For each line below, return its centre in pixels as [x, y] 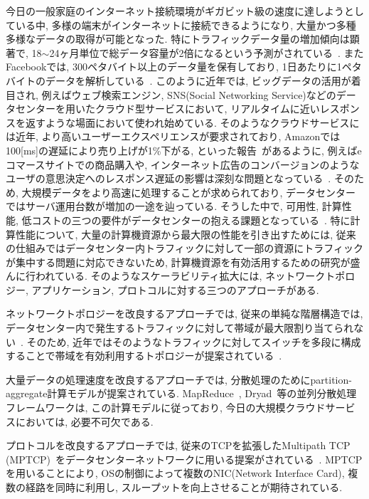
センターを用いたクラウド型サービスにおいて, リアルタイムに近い [167, 109]
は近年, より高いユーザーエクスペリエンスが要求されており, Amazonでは [173, 136]
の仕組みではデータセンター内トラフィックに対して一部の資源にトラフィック [185, 248]
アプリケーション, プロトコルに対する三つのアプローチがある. [175, 289]
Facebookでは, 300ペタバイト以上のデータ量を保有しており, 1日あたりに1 [174, 67]
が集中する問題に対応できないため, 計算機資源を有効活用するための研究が [178, 262]
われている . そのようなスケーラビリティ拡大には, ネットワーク [180, 276]
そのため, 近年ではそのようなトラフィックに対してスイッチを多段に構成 [194, 341]
